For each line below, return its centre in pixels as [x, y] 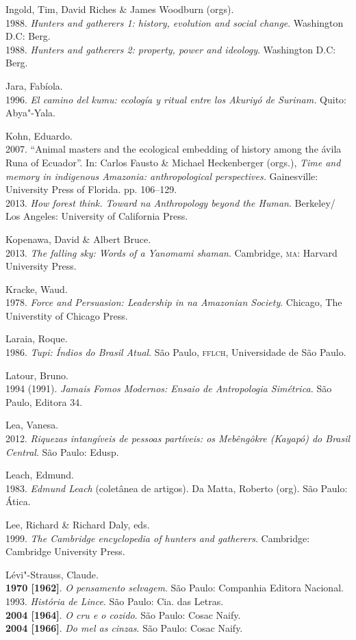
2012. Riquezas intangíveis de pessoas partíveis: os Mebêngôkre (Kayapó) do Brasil [178, 438]
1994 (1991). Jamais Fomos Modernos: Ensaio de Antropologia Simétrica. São [169, 388]
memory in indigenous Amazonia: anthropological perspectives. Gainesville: [162, 176]
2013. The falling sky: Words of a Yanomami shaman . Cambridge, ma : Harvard [171, 252]
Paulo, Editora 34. [44, 401]
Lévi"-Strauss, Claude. [52, 574]
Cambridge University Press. [65, 551]
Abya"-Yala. [30, 113]
